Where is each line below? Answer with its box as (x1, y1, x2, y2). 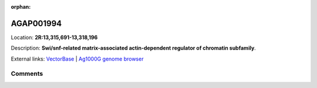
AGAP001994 (11, 18, 62, 29)
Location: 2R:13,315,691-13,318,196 (11, 34, 98, 41)
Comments (11, 70, 43, 78)
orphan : (11, 3, 31, 10)
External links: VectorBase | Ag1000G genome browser (11, 55, 144, 62)
